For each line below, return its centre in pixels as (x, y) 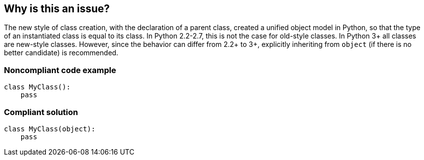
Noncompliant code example (60, 70)
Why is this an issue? (57, 9)
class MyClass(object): (50, 129)
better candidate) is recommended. (61, 53)
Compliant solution (41, 112)
